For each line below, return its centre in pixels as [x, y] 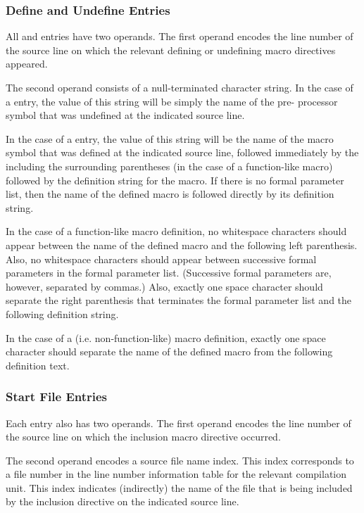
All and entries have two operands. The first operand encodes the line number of [180, 36]
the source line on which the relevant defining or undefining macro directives [171, 50]
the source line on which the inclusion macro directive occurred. [143, 437]
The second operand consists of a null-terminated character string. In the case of [180, 87]
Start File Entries [57, 397]
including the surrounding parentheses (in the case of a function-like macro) [169, 166]
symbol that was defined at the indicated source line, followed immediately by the [182, 152]
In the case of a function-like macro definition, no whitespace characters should [176, 231]
